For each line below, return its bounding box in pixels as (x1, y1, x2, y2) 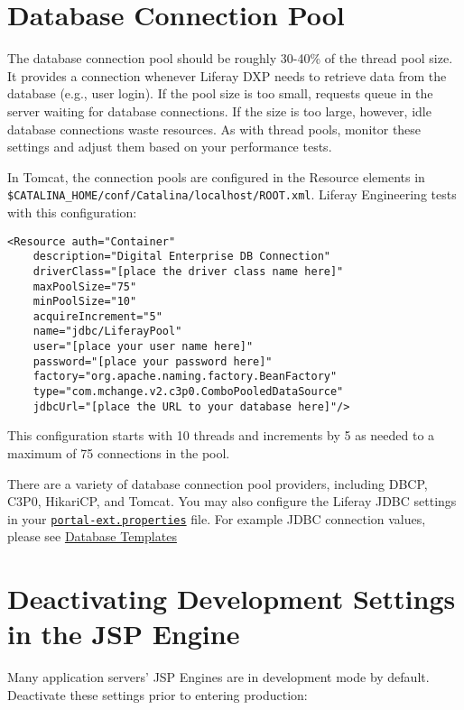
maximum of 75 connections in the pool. (7, 444, 230, 462)
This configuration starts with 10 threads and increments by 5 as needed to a (7, 426, 435, 445)
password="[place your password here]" (32, 355, 273, 368)
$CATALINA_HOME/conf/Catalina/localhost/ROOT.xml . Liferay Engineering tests (7, 185, 457, 204)
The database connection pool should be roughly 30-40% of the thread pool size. (7, 49, 453, 68)
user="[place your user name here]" (32, 340, 254, 354)
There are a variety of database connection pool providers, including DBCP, (7, 474, 428, 493)
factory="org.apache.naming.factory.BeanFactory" (32, 370, 338, 383)
